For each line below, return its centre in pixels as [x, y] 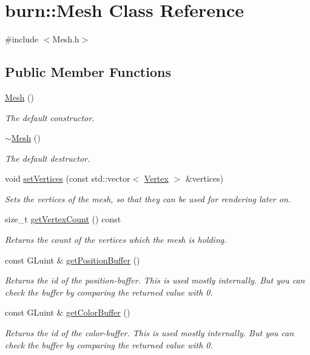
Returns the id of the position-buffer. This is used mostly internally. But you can [155, 280]
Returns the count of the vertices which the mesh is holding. [116, 240]
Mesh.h [66, 39]
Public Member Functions [88, 72]
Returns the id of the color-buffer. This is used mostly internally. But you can [150, 333]
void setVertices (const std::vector [68, 178]
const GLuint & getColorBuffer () [68, 312]
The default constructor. [50, 117]
